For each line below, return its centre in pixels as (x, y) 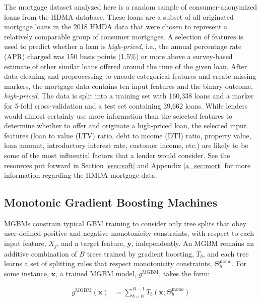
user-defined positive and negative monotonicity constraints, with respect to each (129, 233)
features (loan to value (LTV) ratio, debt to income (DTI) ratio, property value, (128, 135)
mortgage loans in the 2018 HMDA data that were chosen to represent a (116, 27)
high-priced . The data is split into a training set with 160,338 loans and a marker (129, 96)
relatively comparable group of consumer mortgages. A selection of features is (124, 36)
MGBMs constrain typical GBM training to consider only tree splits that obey (125, 223)
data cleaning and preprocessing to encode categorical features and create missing (130, 76)
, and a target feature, (91, 243)
